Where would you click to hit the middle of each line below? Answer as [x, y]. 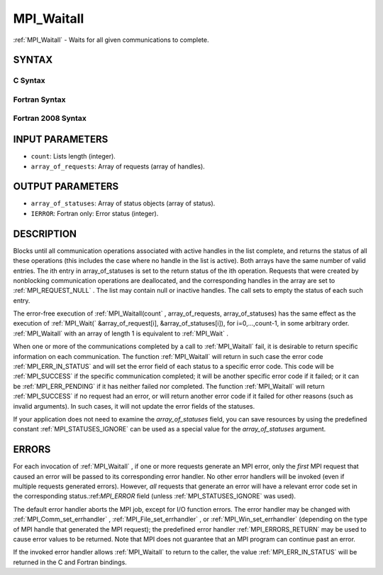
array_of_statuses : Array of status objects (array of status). [123, 203]
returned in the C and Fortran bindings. [70, 562]
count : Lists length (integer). [73, 156]
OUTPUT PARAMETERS [66, 187]
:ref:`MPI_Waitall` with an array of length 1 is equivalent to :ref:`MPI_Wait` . [121, 333]
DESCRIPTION [45, 233]
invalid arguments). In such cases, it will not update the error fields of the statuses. [134, 406]
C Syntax [29, 80]
